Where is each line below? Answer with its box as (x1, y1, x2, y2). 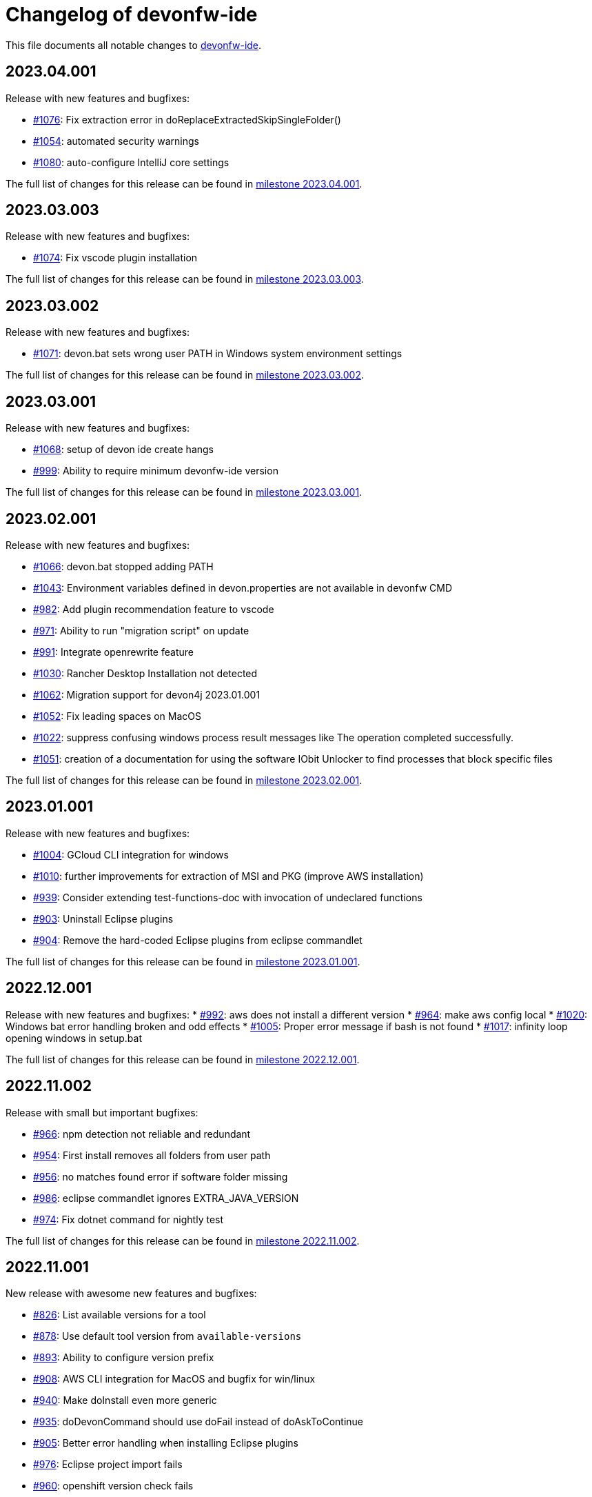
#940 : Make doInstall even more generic (33, 1394, 217, 1407)
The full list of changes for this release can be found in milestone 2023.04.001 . (6, 177, 363, 190)
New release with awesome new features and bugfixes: (6, 1287, 257, 1300)
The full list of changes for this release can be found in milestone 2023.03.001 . (6, 486, 363, 499)
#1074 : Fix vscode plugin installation (33, 252, 198, 264)
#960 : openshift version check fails (33, 1480, 194, 1492)
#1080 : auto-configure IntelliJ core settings (33, 156, 229, 168)
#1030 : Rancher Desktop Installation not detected (33, 667, 258, 679)
